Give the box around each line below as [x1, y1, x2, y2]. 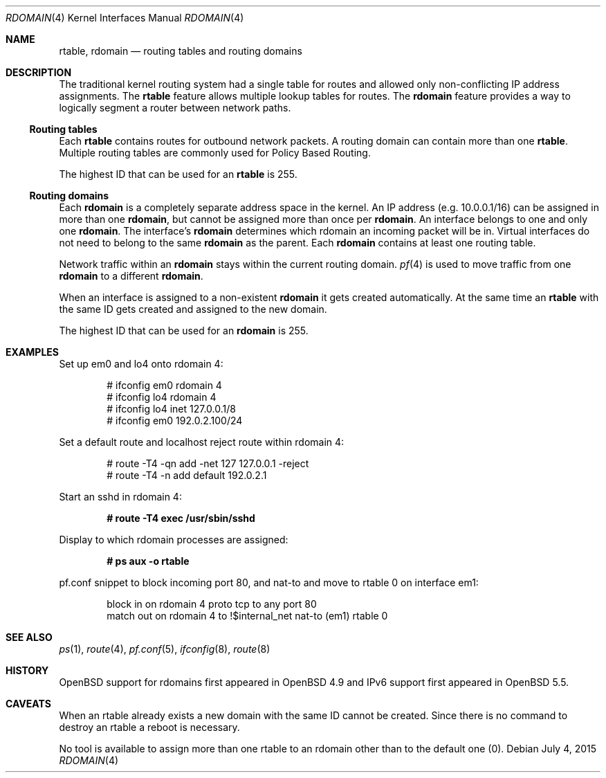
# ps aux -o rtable [107, 555, 190, 567]
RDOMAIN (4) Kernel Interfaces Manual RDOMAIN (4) [6, 12, 244, 24]
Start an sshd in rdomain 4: [59, 491, 182, 503]
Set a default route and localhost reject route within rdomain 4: [59, 436, 345, 448]
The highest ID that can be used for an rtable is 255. [59, 168, 297, 180]
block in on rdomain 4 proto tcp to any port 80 [107, 598, 317, 610]
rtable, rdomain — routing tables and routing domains [59, 45, 302, 57]
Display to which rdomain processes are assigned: [59, 534, 288, 545]
